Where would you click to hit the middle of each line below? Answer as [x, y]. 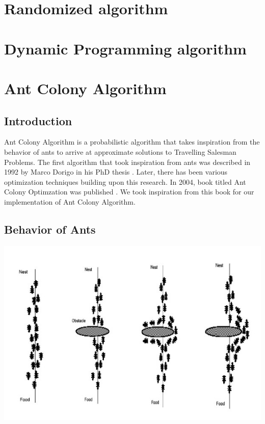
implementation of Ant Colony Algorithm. [70, 201]
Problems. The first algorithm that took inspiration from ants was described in [127, 162]
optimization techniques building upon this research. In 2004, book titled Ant [125, 181]
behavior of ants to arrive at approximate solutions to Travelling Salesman [120, 151]
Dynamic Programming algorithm [125, 48]
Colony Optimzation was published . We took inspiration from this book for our [129, 192]
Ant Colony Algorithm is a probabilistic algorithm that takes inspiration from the [132, 142]
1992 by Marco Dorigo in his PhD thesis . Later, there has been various [116, 172]
